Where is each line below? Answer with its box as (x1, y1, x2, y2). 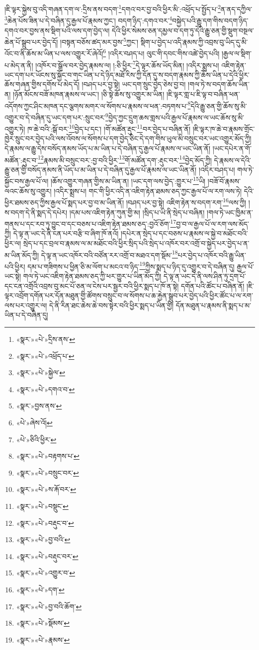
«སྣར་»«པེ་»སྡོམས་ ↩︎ (16, 618, 70, 628)
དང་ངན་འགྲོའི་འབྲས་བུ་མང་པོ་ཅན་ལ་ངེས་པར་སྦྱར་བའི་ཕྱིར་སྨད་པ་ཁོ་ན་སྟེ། (4, 280, 179, 291)
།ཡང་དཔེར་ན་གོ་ (212, 143, 252, 153)
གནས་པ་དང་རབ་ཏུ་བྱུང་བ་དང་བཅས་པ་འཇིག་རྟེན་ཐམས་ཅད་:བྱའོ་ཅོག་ (4, 218, 171, 229)
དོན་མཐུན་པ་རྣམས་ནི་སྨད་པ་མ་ (175, 300, 251, 310)
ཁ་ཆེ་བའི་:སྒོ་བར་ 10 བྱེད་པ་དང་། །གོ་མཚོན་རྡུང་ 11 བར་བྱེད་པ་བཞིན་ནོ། (27, 122, 191, 134)
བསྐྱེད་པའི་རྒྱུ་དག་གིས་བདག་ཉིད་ (172, 15, 249, 25)
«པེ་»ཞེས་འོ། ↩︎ (16, 417, 53, 427)
